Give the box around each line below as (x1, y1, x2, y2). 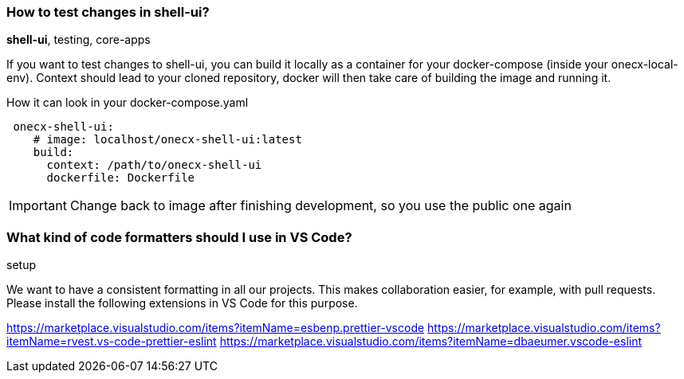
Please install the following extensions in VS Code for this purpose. (6, 296, 358, 311)
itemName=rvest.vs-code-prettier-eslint (6, 334, 217, 349)
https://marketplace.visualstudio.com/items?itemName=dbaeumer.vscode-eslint (219, 334, 643, 349)
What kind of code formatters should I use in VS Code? (6, 229, 352, 245)
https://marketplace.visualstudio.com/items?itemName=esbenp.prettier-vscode (6, 321, 425, 335)
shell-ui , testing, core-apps (6, 33, 151, 47)
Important (9, 197, 67, 214)
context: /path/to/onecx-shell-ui (46, 158, 262, 172)
